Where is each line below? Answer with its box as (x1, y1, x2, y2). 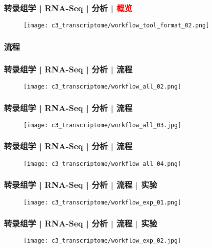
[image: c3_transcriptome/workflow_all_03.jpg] (24, 121, 182, 129)
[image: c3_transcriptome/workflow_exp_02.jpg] (24, 237, 182, 245)
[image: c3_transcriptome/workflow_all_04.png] (24, 160, 182, 167)
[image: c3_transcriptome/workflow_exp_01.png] (24, 199, 182, 206)
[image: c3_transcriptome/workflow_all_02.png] (24, 83, 182, 90)
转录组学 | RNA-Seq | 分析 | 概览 (4, 1, 133, 14)
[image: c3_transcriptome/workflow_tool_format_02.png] (24, 22, 210, 29)
